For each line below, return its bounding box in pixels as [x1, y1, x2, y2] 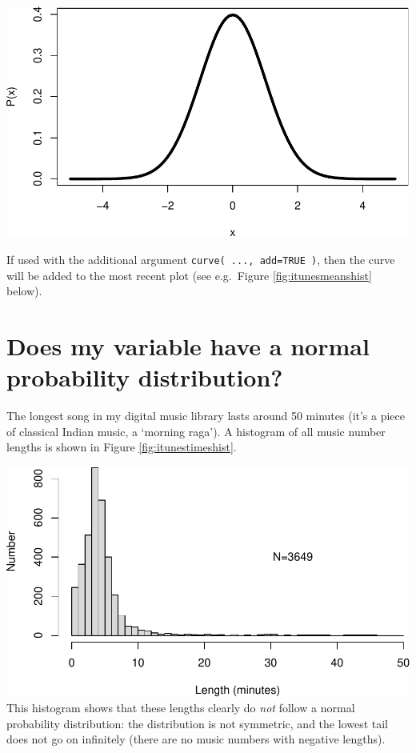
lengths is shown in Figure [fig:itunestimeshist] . [6, 439, 237, 455]
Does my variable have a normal [6, 330, 370, 362]
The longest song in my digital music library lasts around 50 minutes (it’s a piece [6, 407, 406, 424]
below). [6, 282, 42, 299]
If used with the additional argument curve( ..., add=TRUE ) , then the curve [6, 250, 395, 267]
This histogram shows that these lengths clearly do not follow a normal [6, 699, 355, 716]
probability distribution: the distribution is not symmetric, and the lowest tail [6, 715, 388, 731]
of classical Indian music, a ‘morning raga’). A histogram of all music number [6, 423, 386, 439]
